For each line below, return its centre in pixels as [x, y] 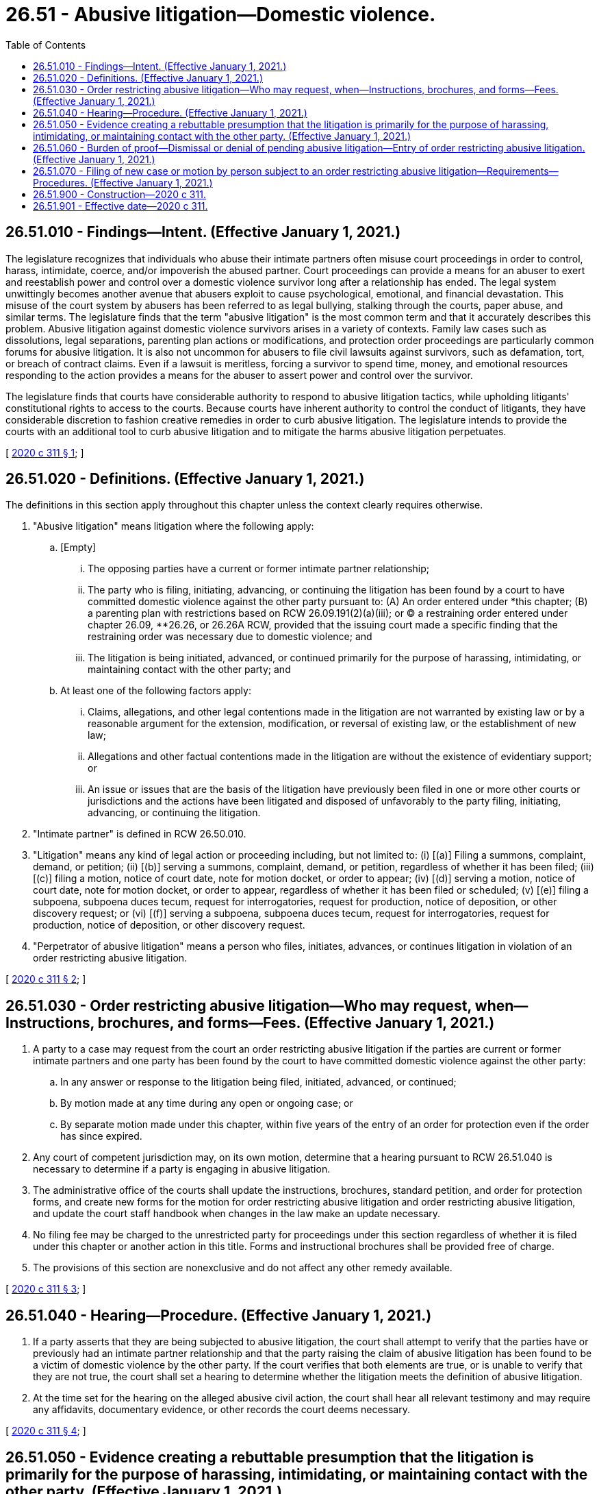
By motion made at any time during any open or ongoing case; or [207, 1103]
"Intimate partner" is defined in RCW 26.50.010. [140, 834]
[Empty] [78, 548]
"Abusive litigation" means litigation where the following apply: [174, 526]
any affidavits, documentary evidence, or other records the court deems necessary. [222, 1410]
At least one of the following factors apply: [156, 691]
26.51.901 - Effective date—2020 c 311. [120, 206]
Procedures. [61, 182]
